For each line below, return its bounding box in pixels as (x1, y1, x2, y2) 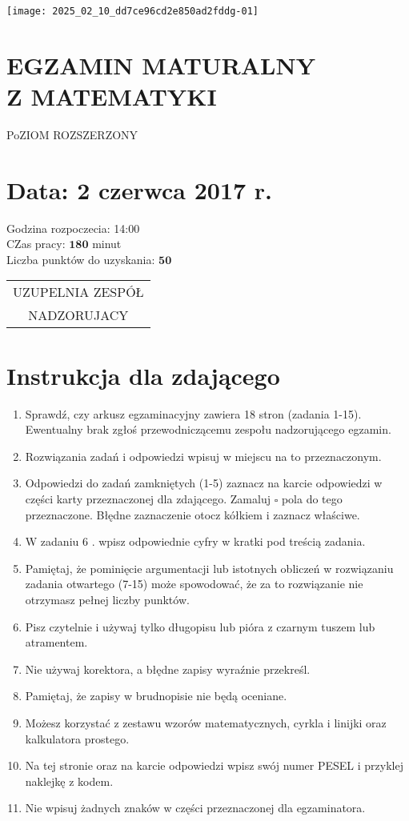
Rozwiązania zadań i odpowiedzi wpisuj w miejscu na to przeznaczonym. (25, 447, 382, 464)
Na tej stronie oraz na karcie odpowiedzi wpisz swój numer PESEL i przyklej (25, 757, 403, 774)
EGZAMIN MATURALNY (6, 48, 316, 81)
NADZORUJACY (28, 306, 129, 325)
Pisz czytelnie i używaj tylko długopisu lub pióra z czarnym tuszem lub (25, 618, 375, 635)
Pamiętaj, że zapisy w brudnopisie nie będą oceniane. (25, 687, 287, 704)
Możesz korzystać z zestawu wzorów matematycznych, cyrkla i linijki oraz (25, 714, 387, 731)
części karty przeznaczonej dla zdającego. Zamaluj (25, 490, 271, 507)
